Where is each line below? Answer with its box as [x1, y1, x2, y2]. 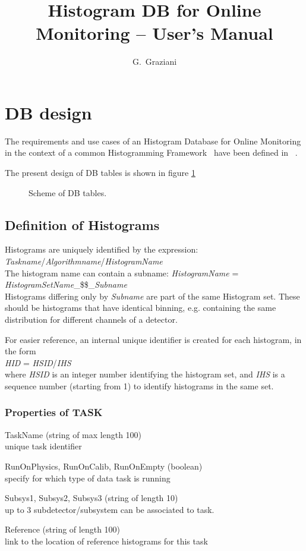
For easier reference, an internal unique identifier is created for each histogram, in [5, 333, 302, 345]
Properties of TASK [5, 405, 103, 420]
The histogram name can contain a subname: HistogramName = [5, 266, 239, 279]
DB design [5, 100, 92, 124]
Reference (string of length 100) [5, 523, 121, 536]
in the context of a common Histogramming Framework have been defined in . [5, 146, 298, 159]
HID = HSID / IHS [5, 356, 71, 369]
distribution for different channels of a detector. [5, 313, 178, 325]
